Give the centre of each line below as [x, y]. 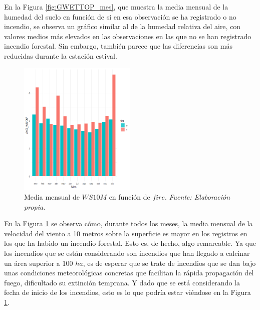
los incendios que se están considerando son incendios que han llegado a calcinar [127, 253]
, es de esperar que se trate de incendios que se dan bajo [169, 263]
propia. [35, 206]
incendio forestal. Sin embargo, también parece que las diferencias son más [118, 46]
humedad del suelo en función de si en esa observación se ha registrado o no [120, 16]
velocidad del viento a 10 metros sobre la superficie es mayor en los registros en [126, 233]
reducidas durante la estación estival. [61, 55]
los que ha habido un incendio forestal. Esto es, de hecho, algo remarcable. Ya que [130, 243]
